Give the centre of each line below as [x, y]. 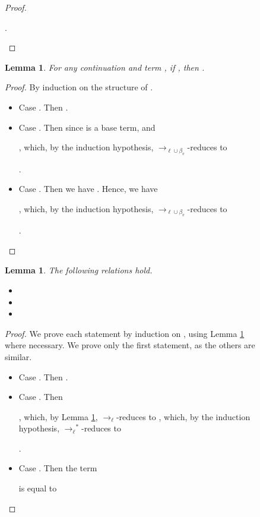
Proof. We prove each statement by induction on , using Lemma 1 [125, 333]
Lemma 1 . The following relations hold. [79, 270]
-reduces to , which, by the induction [183, 416]
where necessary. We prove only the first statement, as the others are [130, 345]
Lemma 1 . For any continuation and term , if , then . [105, 67]
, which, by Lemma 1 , [58, 416]
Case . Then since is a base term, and [87, 127]
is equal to [38, 488]
